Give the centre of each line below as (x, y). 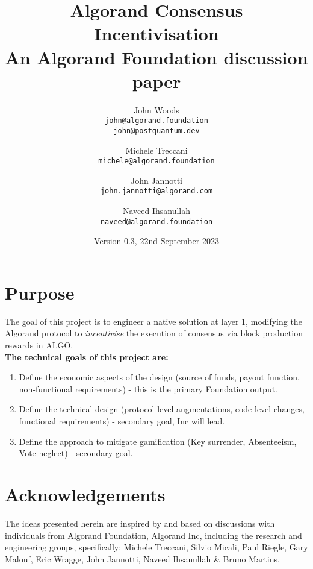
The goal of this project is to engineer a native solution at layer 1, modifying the (153, 321)
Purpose (40, 292)
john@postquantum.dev (156, 130)
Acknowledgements (85, 494)
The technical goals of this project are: (87, 357)
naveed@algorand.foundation (156, 222)
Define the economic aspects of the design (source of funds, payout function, (159, 377)
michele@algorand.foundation (156, 161)
